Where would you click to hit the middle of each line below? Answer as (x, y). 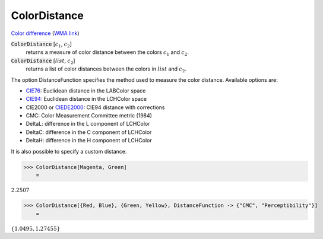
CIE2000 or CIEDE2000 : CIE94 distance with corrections (95, 107)
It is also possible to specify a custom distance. (69, 151)
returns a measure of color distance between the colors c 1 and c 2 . (107, 53)
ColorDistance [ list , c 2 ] (43, 61)
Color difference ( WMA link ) (45, 33)
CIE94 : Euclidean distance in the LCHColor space (86, 99)
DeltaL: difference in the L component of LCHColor (88, 124)
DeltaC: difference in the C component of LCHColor (89, 132)
